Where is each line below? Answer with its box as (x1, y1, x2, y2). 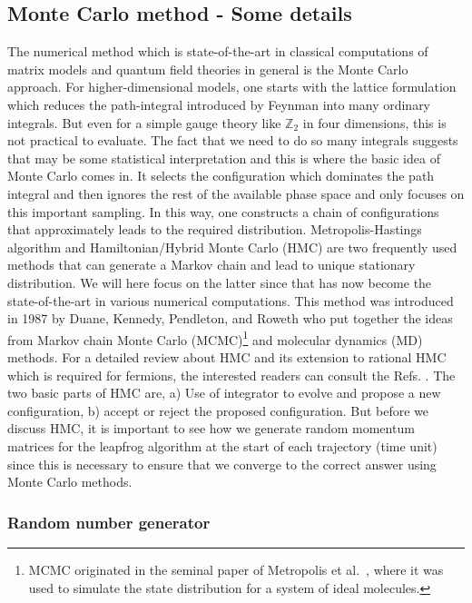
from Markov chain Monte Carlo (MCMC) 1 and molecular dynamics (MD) (7, 327, 423, 349)
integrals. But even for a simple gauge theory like (7, 113, 281, 132)
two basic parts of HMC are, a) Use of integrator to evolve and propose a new (7, 383, 441, 402)
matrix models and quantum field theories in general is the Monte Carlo (7, 59, 408, 78)
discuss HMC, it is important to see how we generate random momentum (7, 419, 415, 438)
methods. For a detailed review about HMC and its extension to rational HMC (7, 347, 447, 366)
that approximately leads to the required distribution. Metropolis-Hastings (7, 220, 422, 239)
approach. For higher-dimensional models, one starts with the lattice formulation (7, 77, 457, 96)
